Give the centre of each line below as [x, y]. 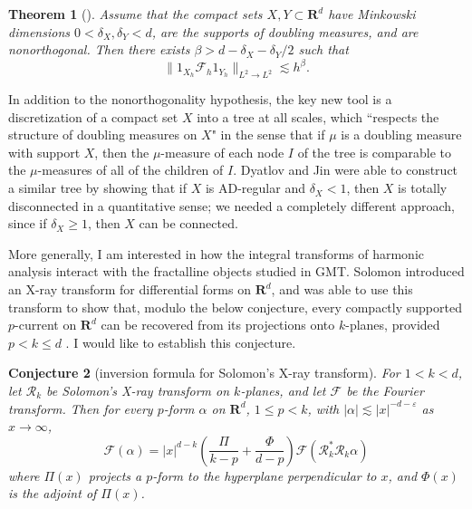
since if [28, 223]
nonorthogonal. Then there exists [99, 49]
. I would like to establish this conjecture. [181, 342]
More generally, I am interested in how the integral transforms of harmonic [217, 253]
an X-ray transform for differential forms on [130, 289]
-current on [46, 325]
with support [44, 152]
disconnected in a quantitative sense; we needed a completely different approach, [231, 205]
